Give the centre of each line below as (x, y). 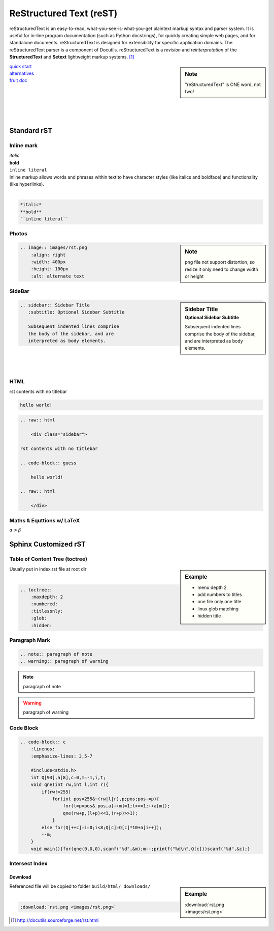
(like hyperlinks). (27, 184)
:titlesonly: (47, 611)
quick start (21, 66)
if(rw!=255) (56, 792)
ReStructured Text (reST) (63, 13)
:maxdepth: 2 (47, 597)
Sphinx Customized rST (48, 544)
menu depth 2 (212, 587)
